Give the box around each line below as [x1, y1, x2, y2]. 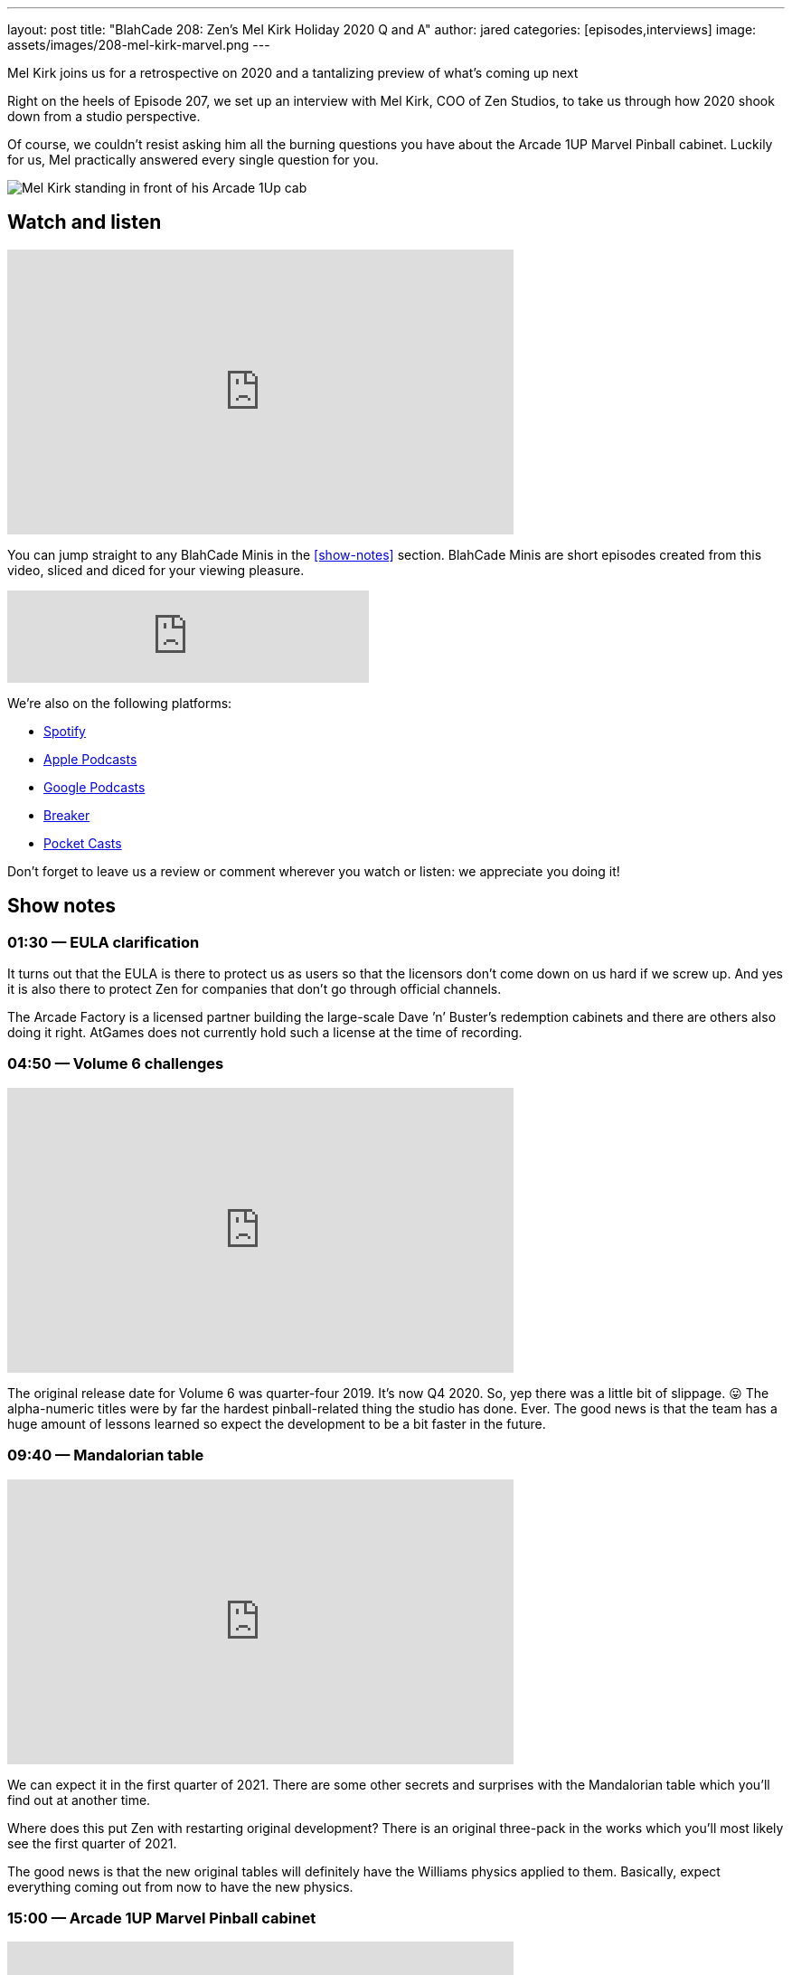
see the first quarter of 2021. [7, 1835, 177, 1851]
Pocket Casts [43, 835, 122, 851]
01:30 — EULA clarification [7, 932, 200, 951]
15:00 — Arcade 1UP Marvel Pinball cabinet [7, 1908, 316, 1927]
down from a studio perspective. [7, 109, 201, 124]
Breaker [43, 807, 90, 823]
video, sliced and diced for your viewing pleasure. [7, 562, 305, 578]
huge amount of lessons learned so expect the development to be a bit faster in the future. [7, 1415, 546, 1432]
